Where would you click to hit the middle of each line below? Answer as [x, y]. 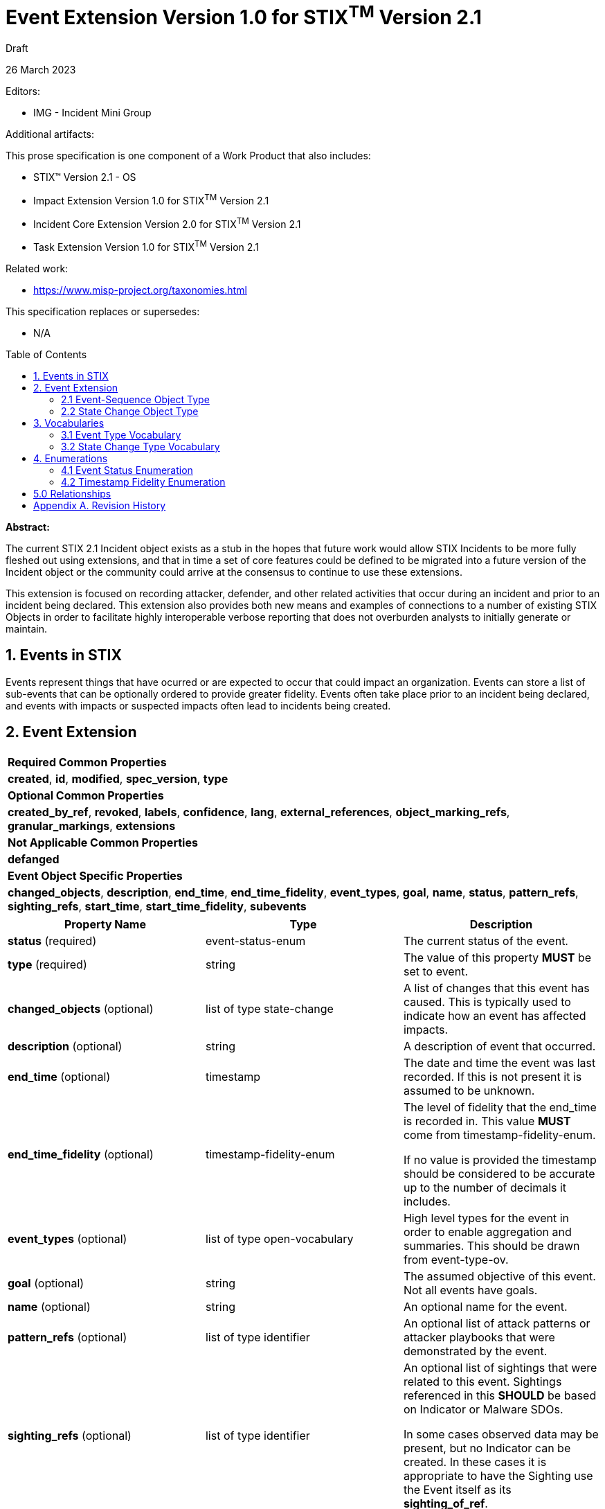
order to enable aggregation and [487, 1232]
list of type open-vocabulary [279, 1238]
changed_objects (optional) [81, 1008]
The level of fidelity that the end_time [500, 1107]
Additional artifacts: [50, 134]
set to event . [435, 971]
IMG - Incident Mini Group [92, 113]
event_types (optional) [67, 1238]
